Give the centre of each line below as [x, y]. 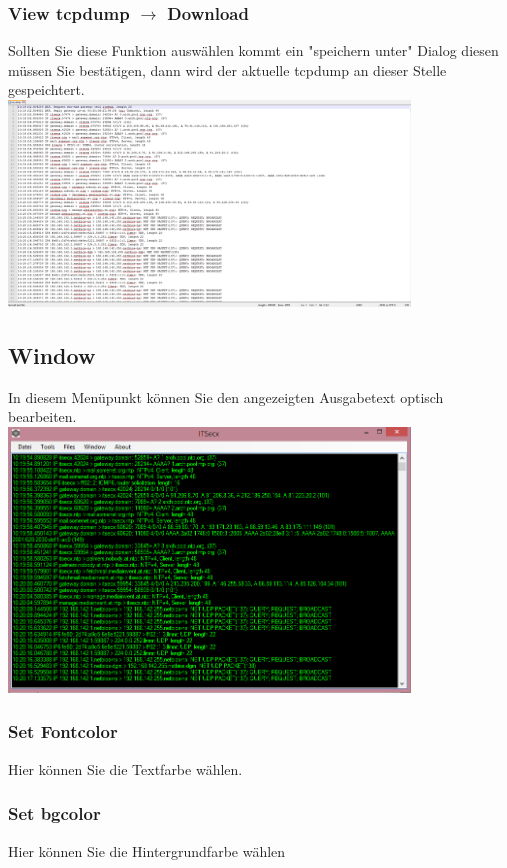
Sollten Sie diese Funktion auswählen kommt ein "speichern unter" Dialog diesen [253, 50]
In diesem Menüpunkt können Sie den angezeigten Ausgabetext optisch [226, 396]
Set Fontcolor [63, 731]
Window [52, 355]
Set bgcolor [54, 813]
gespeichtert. [46, 89]
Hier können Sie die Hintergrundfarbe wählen [147, 850]
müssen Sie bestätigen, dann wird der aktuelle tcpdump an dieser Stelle [227, 69]
